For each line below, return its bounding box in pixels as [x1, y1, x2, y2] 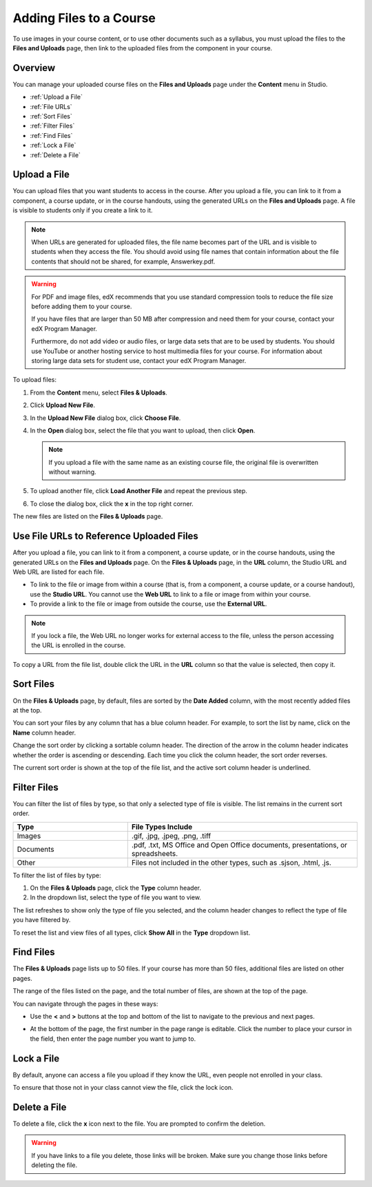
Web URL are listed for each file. [12, 568, 105, 576]
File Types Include [131, 821, 193, 831]
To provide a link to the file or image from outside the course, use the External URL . [30, 600, 267, 608]
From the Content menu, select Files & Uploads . [30, 388, 168, 397]
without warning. [48, 468, 96, 476]
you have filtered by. [12, 916, 71, 924]
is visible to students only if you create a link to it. [12, 206, 153, 215]
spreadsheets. [131, 848, 178, 858]
